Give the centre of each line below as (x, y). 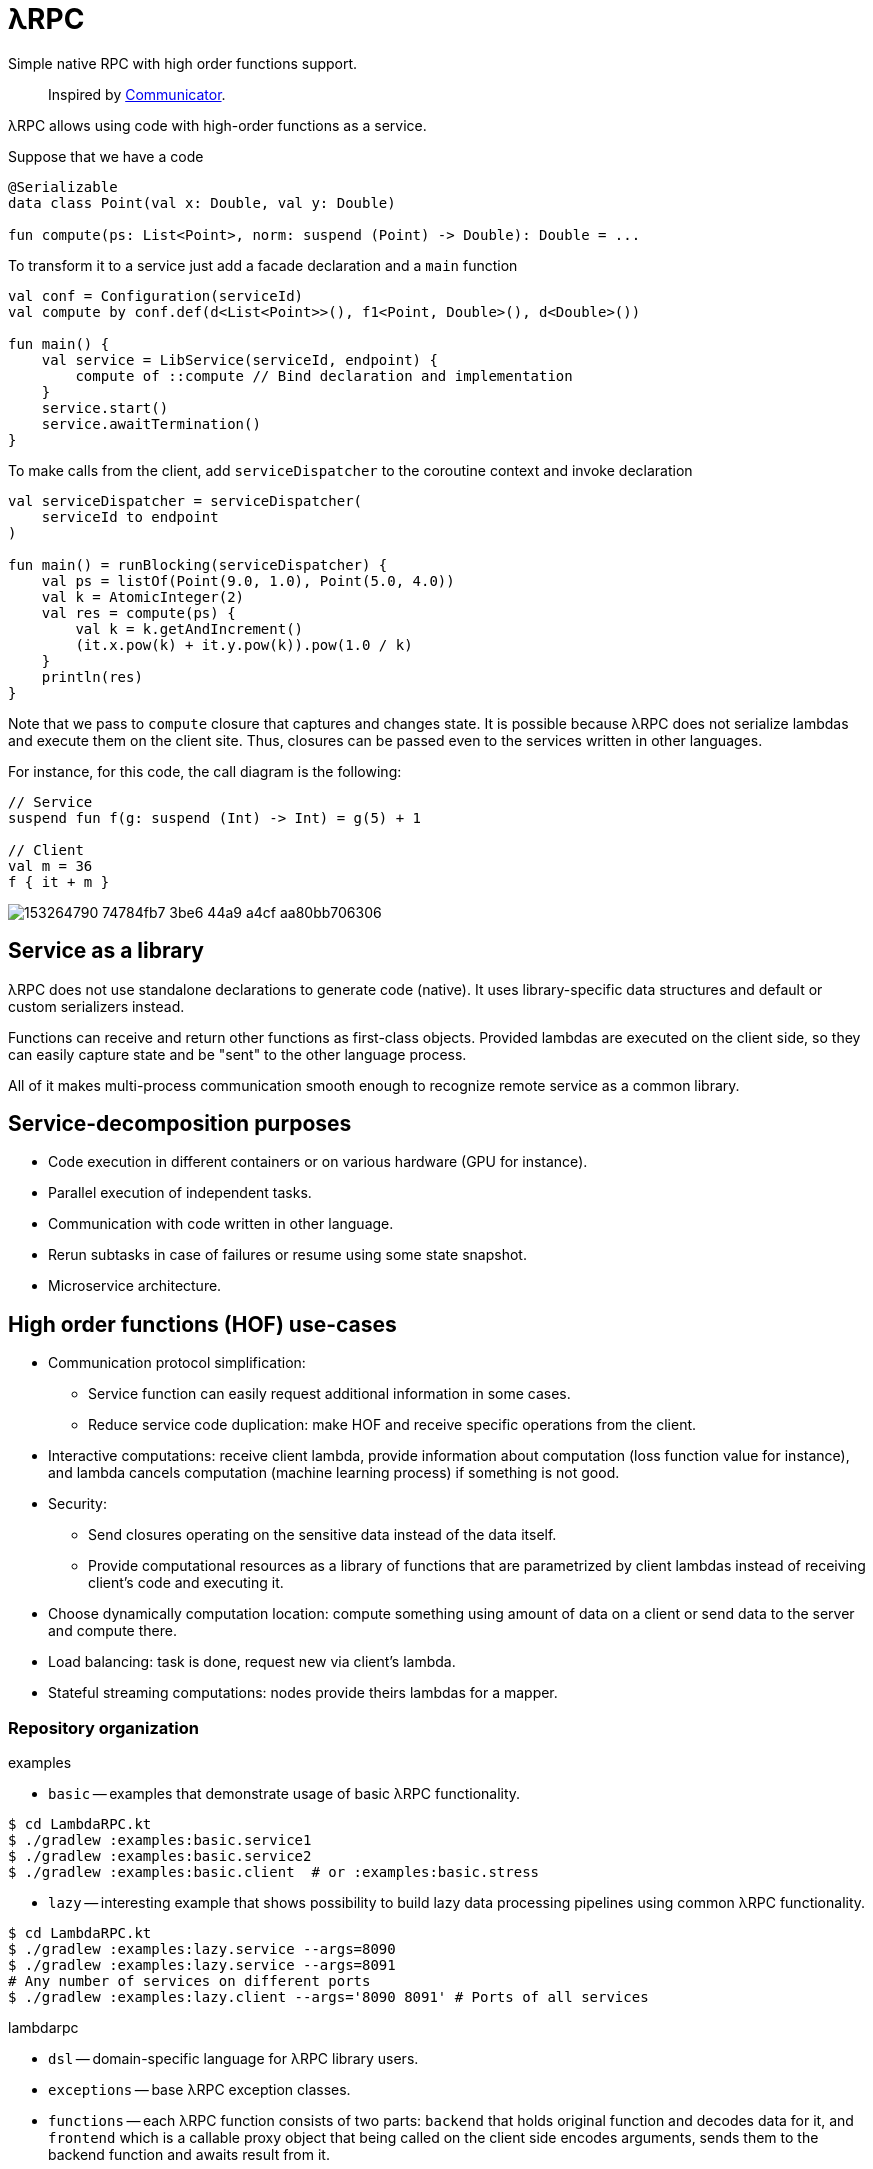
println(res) (92, 676)
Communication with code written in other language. (221, 1224)
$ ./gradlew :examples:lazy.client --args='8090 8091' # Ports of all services (328, 1997)
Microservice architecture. (135, 1286)
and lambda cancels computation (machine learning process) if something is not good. (334, 1473)
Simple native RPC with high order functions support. (183, 63)
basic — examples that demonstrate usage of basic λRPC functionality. (284, 1794)
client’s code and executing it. (186, 1583)
